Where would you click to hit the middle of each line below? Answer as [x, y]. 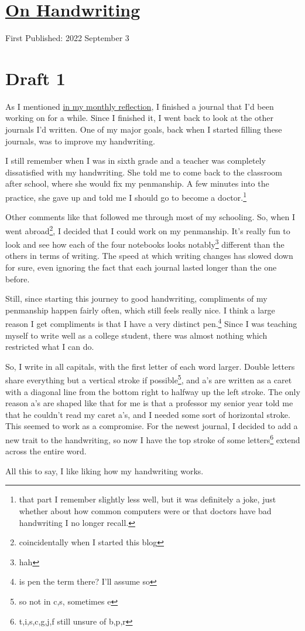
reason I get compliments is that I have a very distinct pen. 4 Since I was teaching [151, 323]
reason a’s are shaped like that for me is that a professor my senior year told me [149, 403]
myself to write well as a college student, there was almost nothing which [136, 335]
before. [18, 279]
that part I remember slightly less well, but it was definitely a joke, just [148, 499]
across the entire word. [46, 451]
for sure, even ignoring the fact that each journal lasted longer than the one [141, 267]
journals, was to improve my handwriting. [80, 141]
